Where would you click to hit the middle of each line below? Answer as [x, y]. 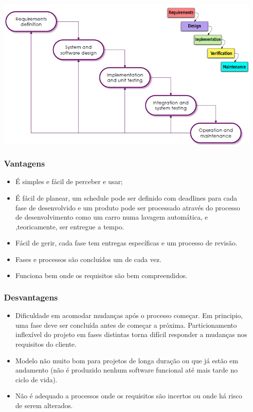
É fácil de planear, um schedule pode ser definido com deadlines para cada [126, 197]
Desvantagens [31, 297]
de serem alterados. [44, 405]
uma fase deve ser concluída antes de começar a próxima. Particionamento [126, 325]
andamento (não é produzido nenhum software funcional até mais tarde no [126, 370]
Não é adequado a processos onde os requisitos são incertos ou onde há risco [129, 396]
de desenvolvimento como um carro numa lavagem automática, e [112, 217]
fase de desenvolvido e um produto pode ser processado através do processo [128, 207]
